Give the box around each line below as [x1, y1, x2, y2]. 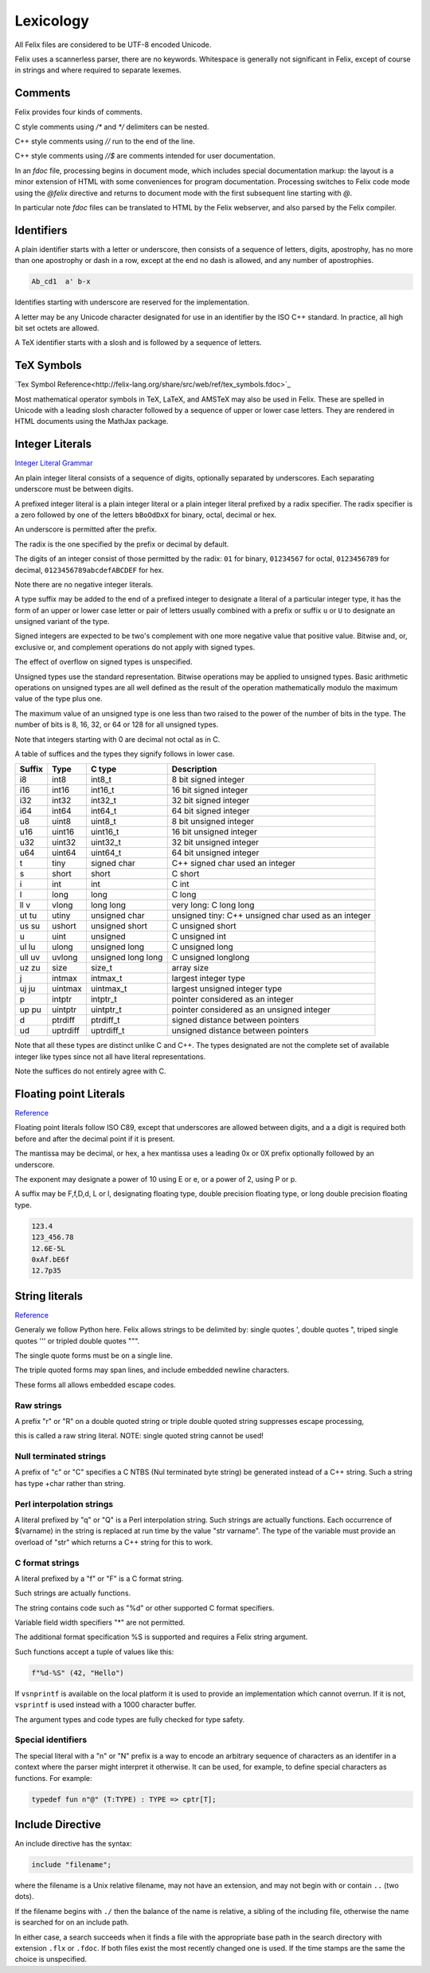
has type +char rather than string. [14, 1478, 126, 1488]
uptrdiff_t [90, 1025, 125, 1036]
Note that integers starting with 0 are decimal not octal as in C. [14, 734, 221, 744]
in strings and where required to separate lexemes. [14, 65, 182, 75]
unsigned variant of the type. [14, 617, 110, 626]
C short [171, 869, 200, 880]
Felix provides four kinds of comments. [14, 108, 143, 117]
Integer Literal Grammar [14, 458, 93, 468]
